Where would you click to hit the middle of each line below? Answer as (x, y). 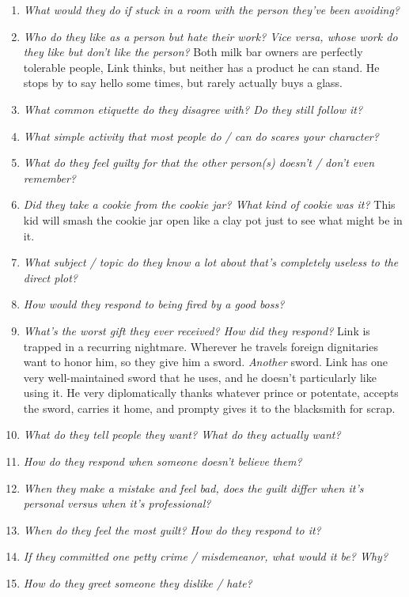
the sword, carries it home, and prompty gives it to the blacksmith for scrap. (209, 408)
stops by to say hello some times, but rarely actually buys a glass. (183, 83)
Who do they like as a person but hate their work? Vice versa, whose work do (210, 36)
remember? (50, 178)
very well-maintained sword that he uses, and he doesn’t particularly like (200, 377)
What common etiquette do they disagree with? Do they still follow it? (193, 109)
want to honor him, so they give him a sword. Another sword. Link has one (205, 362)
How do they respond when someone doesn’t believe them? (163, 461)
